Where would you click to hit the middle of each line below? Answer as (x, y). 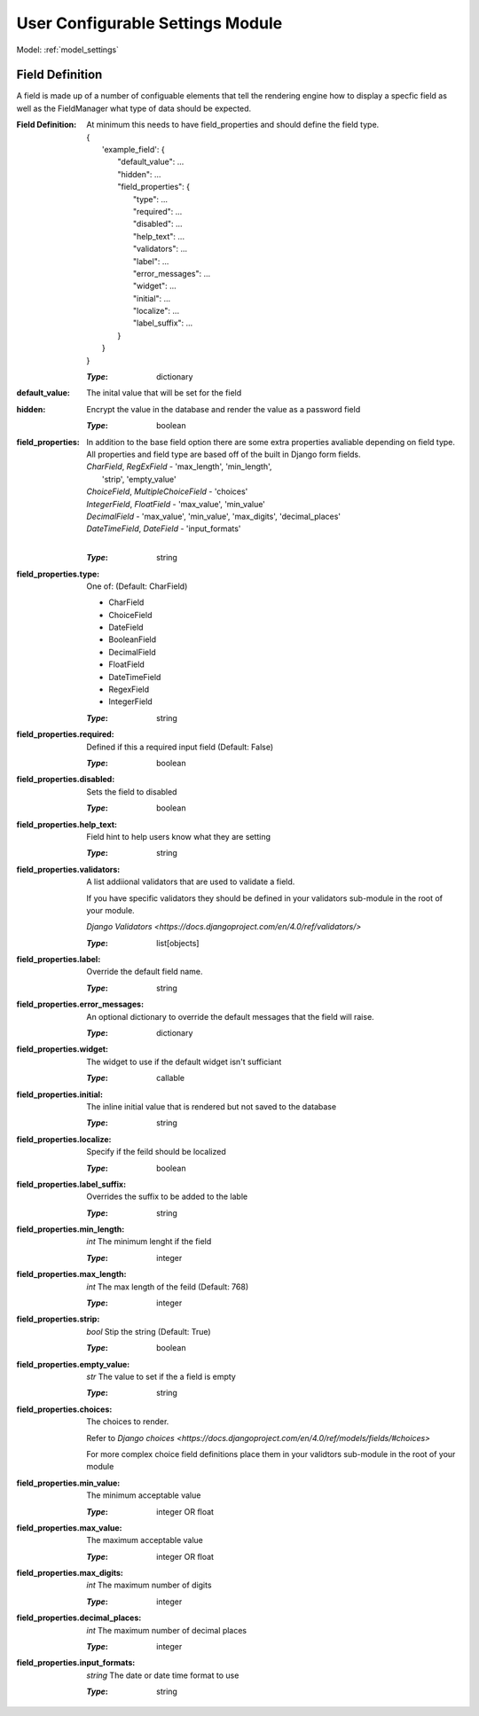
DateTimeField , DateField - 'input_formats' (164, 529)
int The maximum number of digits (149, 1585)
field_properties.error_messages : (80, 1004)
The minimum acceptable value (144, 1495)
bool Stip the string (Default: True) (149, 1331)
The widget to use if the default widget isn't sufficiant (184, 1062)
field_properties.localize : (64, 1139)
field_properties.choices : (64, 1409)
